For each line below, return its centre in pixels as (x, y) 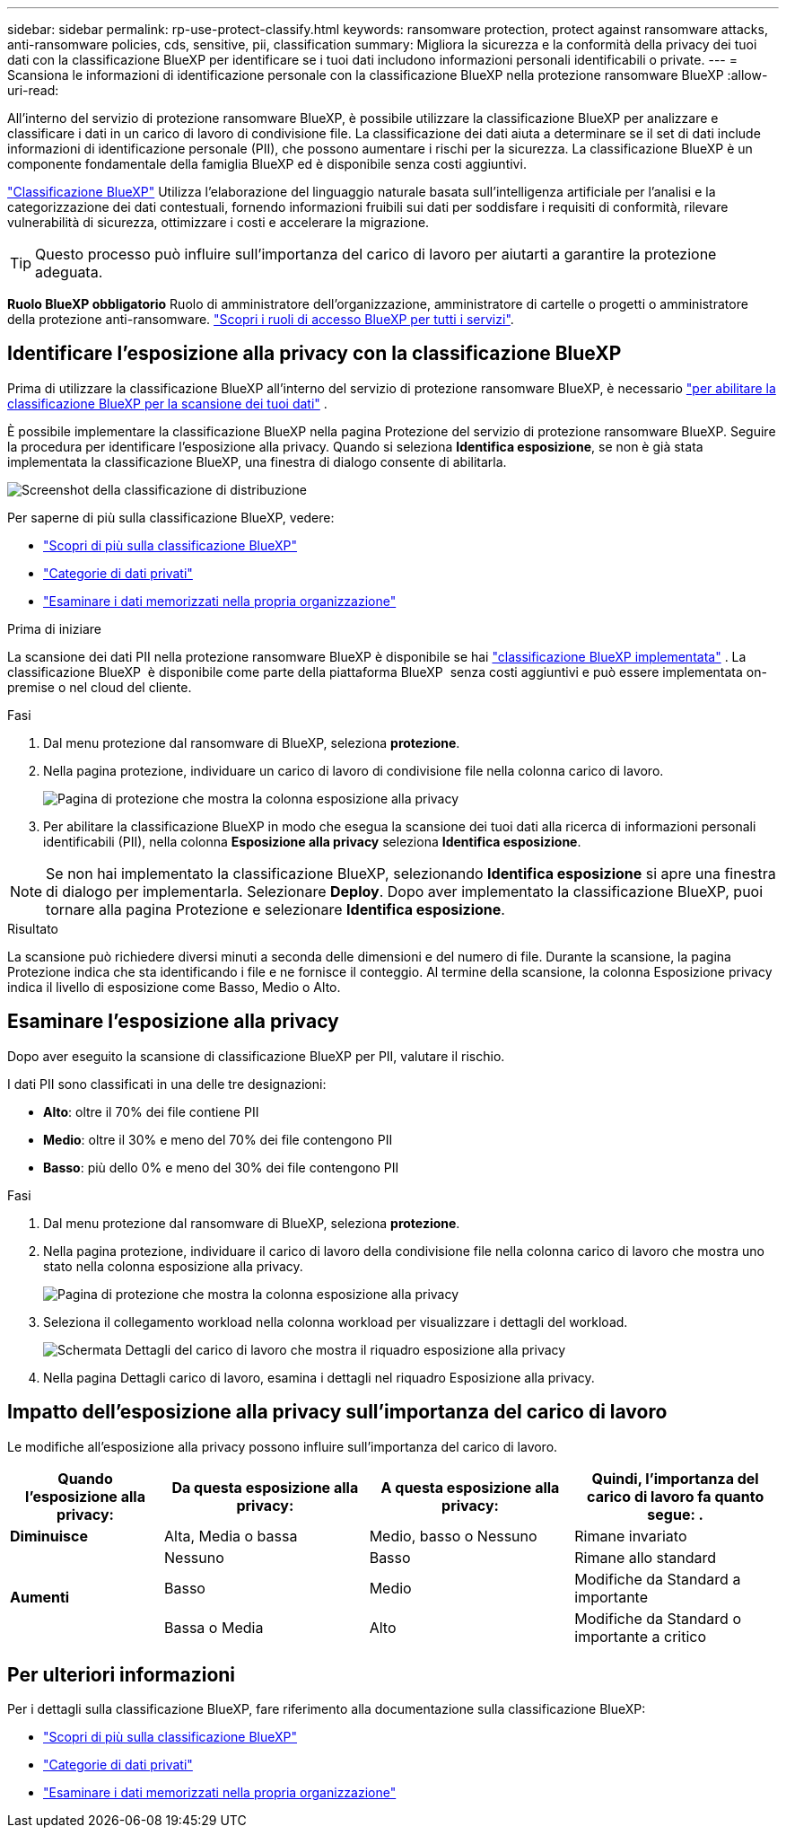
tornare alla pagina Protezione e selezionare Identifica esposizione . (275, 909)
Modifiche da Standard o (658, 1618)
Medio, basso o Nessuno (453, 1536)
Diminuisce (49, 1536)
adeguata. (69, 272)
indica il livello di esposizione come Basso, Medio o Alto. (174, 987)
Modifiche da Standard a (658, 1579)
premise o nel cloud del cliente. (100, 687)
